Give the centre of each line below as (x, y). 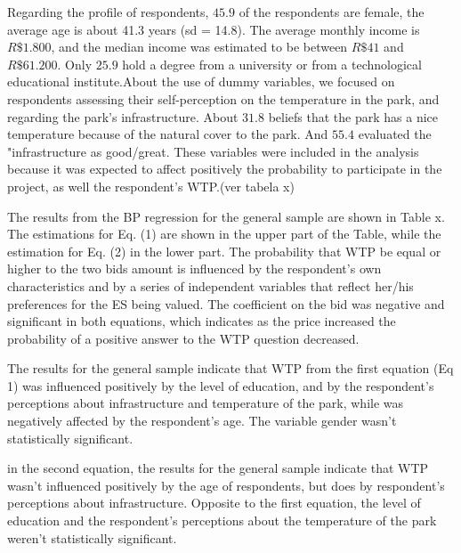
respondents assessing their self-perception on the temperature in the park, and (223, 98)
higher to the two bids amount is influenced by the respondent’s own (194, 268)
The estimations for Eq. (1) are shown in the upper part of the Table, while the (224, 234)
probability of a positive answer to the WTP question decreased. (183, 338)
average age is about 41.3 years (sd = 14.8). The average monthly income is (214, 29)
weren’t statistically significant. (92, 537)
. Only (75, 64)
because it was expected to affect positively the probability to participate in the (225, 169)
